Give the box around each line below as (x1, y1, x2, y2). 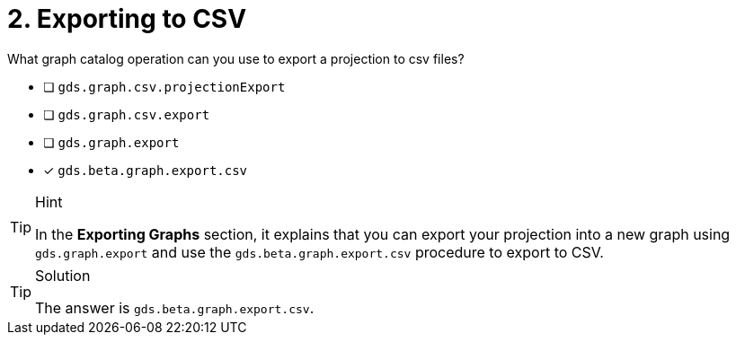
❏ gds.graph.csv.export (43, 106, 210, 122)
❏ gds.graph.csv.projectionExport (43, 78, 286, 94)
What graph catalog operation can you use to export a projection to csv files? (7, 50, 465, 66)
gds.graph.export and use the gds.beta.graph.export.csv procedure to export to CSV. (35, 242, 604, 261)
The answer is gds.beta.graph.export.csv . (35, 298, 315, 317)
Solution (35, 266, 91, 285)
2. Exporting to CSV (7, 4, 247, 34)
